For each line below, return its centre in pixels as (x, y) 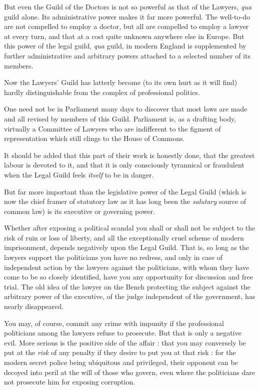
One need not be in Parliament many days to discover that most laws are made (126, 109)
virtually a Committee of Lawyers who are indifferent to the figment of (112, 128)
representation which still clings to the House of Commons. (94, 138)
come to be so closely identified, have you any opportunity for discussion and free (128, 277)
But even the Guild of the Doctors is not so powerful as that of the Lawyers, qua (128, 6)
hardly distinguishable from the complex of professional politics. (102, 92)
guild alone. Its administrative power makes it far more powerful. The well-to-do (127, 16)
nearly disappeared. (34, 306)
